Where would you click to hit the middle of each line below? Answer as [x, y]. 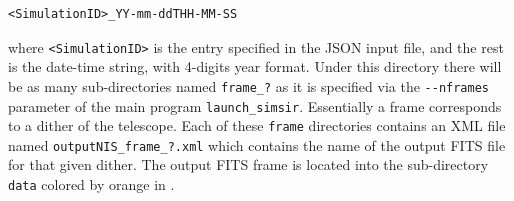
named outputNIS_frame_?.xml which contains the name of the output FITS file [257, 144]
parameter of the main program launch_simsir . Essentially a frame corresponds [255, 105]
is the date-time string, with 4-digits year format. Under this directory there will [255, 66]
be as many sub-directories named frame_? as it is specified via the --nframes [249, 85]
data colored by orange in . [91, 184]
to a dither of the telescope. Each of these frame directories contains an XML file [257, 125]
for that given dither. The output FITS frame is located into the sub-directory [248, 164]
